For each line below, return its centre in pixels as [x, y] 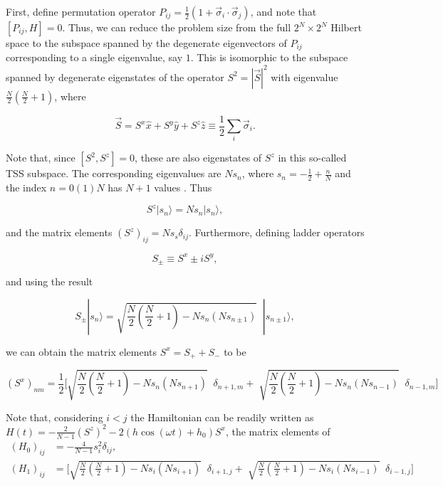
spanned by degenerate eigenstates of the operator [115, 76]
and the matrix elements [59, 232]
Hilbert [346, 27]
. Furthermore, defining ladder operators [277, 232]
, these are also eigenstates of [198, 158]
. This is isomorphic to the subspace [269, 57]
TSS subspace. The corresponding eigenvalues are [114, 173]
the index [26, 187]
